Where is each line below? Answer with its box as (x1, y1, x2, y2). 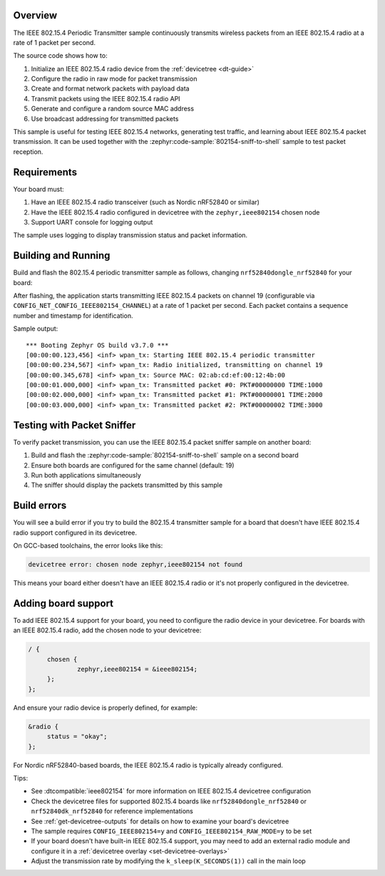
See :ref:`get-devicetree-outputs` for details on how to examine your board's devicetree (31, 817, 289, 825)
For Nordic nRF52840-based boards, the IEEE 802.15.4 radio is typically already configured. (13, 761, 283, 769)
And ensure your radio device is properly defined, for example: (13, 703, 198, 712)
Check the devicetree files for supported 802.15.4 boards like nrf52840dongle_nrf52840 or (31, 797, 307, 805)
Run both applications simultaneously (31, 470, 142, 479)
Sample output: (13, 324, 58, 333)
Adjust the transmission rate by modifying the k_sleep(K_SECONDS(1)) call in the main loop (31, 857, 306, 865)
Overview (13, 9, 58, 21)
